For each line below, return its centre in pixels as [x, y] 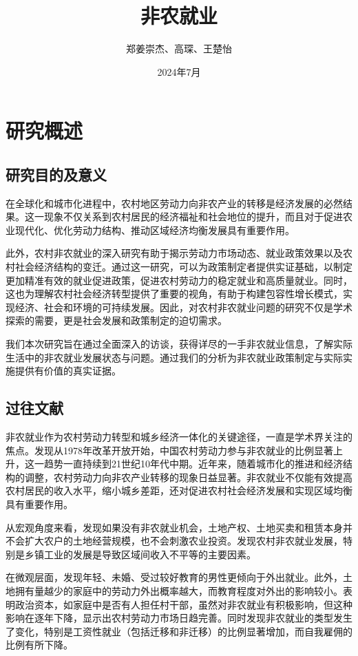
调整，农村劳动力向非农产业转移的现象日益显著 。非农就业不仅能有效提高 [188, 477]
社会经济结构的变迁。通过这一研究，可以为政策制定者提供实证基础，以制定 [183, 267]
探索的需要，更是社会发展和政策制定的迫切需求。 [116, 320]
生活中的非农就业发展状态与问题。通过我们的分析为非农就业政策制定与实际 [174, 357]
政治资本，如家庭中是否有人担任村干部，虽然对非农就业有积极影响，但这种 [183, 604]
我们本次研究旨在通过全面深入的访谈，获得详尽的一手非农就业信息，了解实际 [179, 344]
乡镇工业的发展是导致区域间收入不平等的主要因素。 [140, 554]
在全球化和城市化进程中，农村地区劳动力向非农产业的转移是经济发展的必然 [174, 203]
